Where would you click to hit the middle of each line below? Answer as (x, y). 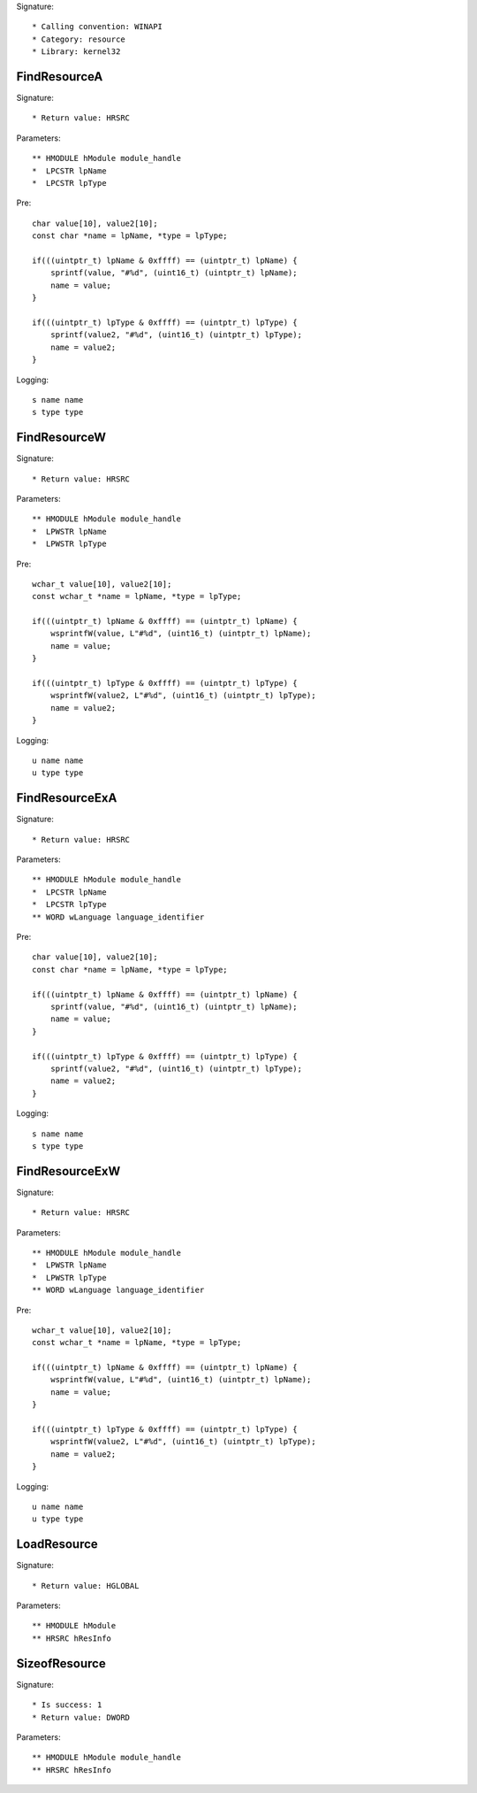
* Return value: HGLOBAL (86, 1585)
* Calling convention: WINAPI (98, 27)
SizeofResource (61, 1663)
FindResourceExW (68, 1171)
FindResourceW (61, 438)
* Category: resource (79, 39)
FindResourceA (60, 77)
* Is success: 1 (67, 1705)
